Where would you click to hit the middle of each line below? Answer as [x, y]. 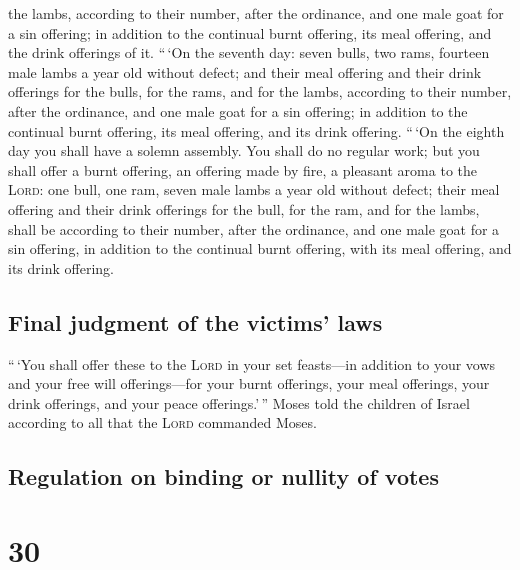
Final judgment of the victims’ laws [195, 321]
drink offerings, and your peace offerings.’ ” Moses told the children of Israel [239, 402]
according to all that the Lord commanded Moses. [162, 422]
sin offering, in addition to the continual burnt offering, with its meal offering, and [260, 248]
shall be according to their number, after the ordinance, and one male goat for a [254, 228]
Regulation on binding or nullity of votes [223, 476]
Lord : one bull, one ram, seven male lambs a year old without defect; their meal [254, 189]
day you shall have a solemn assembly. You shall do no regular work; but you [244, 150]
